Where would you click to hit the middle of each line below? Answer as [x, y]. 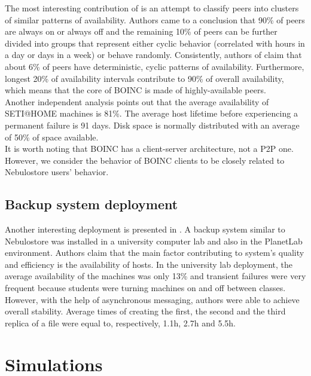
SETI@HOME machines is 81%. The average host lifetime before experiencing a [151, 113]
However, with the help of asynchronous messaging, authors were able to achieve [152, 299]
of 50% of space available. [52, 137]
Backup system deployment [92, 204]
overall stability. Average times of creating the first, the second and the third [145, 311]
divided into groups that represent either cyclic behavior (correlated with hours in [155, 43]
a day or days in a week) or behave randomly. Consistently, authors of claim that [153, 55]
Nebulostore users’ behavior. [57, 172]
